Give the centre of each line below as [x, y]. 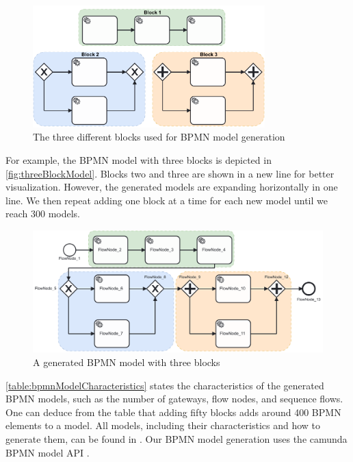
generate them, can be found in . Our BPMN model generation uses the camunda [176, 438]
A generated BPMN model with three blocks [127, 362]
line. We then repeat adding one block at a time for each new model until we [167, 200]
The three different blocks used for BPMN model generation [159, 137]
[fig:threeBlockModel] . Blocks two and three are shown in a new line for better [170, 173]
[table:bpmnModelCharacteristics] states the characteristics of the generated [165, 385]
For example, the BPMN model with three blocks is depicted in [139, 159]
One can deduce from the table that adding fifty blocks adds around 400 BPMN [173, 412]
